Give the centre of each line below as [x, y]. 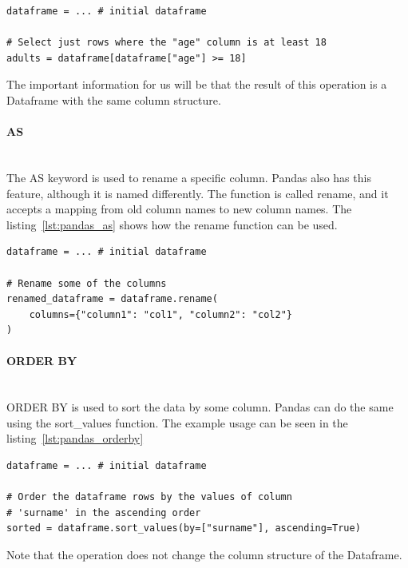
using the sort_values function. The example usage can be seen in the [177, 422]
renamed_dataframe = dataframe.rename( [112, 299]
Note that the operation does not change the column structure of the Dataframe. [204, 555]
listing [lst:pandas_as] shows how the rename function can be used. [172, 224]
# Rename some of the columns [87, 283]
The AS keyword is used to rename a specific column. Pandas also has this [189, 177]
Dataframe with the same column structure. [114, 99]
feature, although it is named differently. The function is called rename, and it [198, 193]
